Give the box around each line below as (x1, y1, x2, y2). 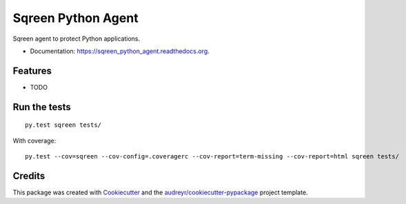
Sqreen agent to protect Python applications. (12, 34, 141, 43)
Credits (12, 170, 45, 182)
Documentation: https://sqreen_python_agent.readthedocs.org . (30, 47, 210, 55)
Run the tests (12, 101, 72, 113)
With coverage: (12, 136, 57, 145)
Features (12, 65, 52, 76)
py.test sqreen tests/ (25, 121, 102, 129)
